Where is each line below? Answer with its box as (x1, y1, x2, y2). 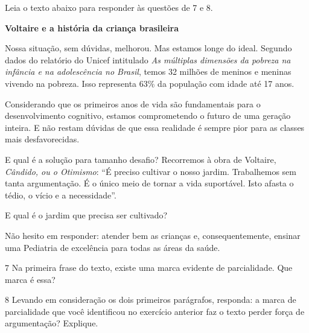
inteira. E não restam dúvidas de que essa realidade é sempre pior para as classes (5, 121, 305, 133)
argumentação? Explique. (5, 317, 98, 329)
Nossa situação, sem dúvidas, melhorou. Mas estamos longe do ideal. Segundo (5, 42, 292, 54)
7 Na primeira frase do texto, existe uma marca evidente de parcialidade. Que (5, 261, 293, 274)
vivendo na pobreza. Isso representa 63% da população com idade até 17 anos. (5, 77, 295, 89)
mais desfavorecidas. (5, 133, 80, 145)
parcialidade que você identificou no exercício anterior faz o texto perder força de (5, 305, 305, 317)
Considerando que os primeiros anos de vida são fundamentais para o (5, 97, 261, 110)
